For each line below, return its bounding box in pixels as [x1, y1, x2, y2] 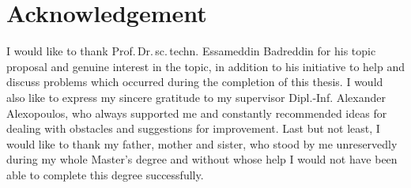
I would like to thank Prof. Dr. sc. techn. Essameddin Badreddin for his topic [6, 43, 376, 59]
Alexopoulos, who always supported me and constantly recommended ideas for [6, 104, 387, 121]
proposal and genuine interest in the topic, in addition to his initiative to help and [6, 58, 405, 74]
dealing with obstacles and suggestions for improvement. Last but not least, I [6, 120, 380, 137]
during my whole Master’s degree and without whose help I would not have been [6, 151, 398, 167]
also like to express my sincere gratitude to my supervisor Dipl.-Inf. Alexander [6, 88, 386, 105]
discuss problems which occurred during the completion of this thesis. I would [6, 73, 383, 90]
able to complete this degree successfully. [6, 166, 204, 182]
